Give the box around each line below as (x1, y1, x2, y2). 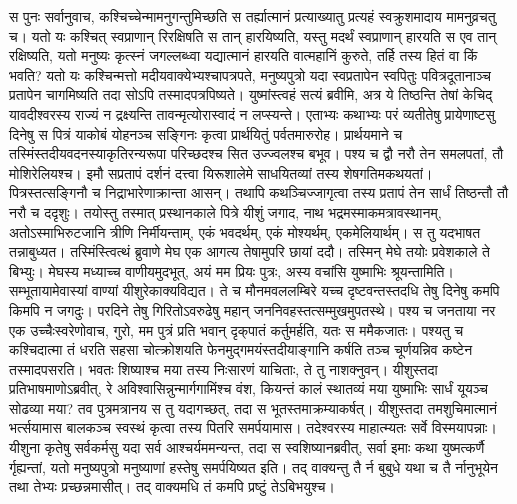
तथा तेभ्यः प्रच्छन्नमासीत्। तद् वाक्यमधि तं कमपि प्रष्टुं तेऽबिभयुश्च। (9, 476, 335, 497)
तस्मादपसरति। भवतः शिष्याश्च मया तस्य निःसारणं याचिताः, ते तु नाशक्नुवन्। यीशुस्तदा (9, 358, 438, 379)
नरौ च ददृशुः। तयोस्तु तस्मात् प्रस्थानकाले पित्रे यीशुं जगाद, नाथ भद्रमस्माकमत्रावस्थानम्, (9, 201, 442, 222)
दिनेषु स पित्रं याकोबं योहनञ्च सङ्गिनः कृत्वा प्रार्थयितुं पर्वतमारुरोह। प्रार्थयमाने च (9, 123, 403, 144)
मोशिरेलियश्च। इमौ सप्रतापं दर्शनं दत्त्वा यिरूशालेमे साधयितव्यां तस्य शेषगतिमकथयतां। (9, 162, 433, 183)
